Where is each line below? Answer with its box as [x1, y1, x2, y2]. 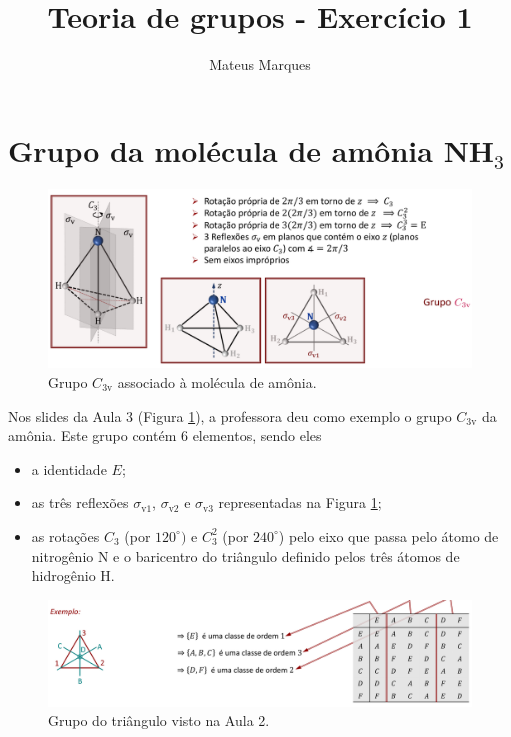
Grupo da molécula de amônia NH [8, 129, 495, 170]
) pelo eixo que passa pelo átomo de [278, 525, 499, 546]
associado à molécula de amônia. [117, 371, 317, 392]
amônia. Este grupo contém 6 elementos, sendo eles [8, 425, 322, 446]
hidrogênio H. [31, 565, 115, 586]
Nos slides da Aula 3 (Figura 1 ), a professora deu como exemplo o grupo [8, 405, 452, 426]
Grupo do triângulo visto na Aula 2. [48, 710, 270, 731]
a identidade [31, 458, 107, 479]
